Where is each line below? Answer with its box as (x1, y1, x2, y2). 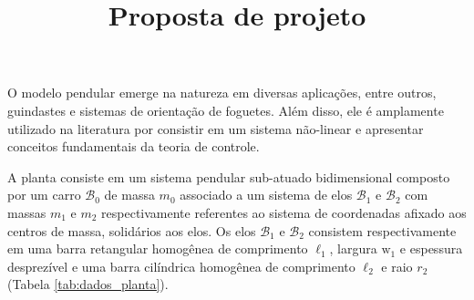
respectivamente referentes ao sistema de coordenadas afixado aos (101, 202, 467, 222)
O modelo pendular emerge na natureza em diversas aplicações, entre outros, (7, 83, 437, 102)
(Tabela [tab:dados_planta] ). (7, 274, 169, 294)
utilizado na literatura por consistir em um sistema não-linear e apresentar (7, 119, 424, 138)
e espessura (399, 239, 463, 258)
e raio (381, 256, 413, 275)
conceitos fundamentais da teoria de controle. (7, 137, 260, 156)
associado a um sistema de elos (180, 185, 353, 204)
